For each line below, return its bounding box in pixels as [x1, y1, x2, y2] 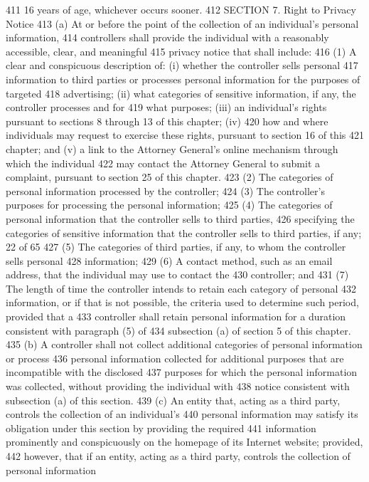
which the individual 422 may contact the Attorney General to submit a [6, 155, 321, 170]
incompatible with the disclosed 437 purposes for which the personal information [6, 365, 358, 379]
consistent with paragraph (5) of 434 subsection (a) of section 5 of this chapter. [6, 323, 351, 337]
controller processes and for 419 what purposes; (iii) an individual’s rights [6, 100, 327, 115]
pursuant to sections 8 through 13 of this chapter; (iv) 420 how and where [6, 113, 328, 128]
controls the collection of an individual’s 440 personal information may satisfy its [6, 407, 358, 421]
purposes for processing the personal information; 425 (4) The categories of [6, 197, 333, 212]
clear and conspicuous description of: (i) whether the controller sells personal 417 [6, 58, 358, 73]
